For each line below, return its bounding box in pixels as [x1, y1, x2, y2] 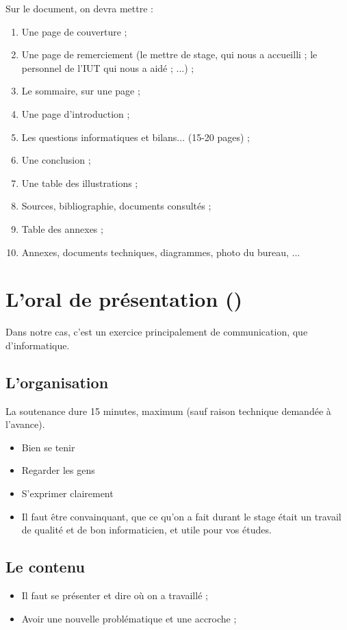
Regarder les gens [21, 463, 95, 477]
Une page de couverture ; [21, 24, 127, 38]
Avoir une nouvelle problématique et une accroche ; [21, 611, 237, 625]
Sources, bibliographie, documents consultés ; [21, 199, 211, 213]
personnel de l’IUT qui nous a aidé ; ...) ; [21, 60, 194, 75]
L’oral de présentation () [5, 285, 243, 313]
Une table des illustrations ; [21, 175, 138, 190]
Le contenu [5, 556, 85, 577]
